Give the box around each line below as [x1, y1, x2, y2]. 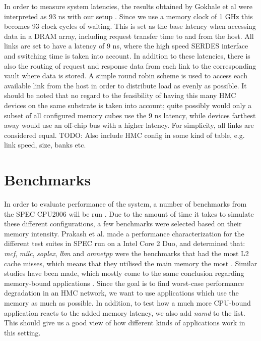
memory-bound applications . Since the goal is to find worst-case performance [4, 277, 244, 288]
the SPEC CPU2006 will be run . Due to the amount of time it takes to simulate [4, 208, 254, 219]
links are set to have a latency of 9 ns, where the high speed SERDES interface [4, 40, 248, 51]
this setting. [4, 327, 41, 337]
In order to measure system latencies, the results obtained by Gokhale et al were [4, 1, 253, 11]
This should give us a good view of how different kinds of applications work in [4, 317, 245, 328]
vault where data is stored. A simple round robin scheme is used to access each [4, 70, 247, 81]
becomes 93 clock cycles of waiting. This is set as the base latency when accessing [4, 21, 256, 31]
